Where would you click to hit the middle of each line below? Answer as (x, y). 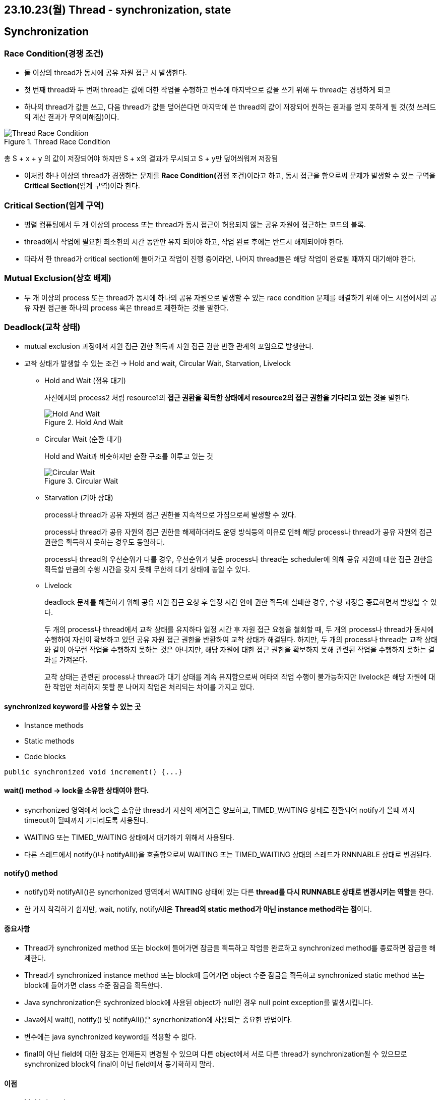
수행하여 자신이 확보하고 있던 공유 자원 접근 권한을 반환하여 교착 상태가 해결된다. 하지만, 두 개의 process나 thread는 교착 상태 (241, 640)
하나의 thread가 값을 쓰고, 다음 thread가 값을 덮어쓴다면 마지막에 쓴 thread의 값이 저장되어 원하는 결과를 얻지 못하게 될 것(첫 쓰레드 (230, 107)
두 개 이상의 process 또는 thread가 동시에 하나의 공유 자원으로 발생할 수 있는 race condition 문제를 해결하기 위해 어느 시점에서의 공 (231, 297)
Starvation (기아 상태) (79, 498)
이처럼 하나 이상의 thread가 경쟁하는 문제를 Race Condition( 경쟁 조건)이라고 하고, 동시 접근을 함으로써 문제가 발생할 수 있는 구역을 (230, 176)
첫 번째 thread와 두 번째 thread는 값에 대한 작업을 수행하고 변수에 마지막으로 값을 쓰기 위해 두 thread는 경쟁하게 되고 (207, 90)
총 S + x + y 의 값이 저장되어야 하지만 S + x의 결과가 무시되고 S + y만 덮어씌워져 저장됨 (141, 159)
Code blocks (45, 756)
